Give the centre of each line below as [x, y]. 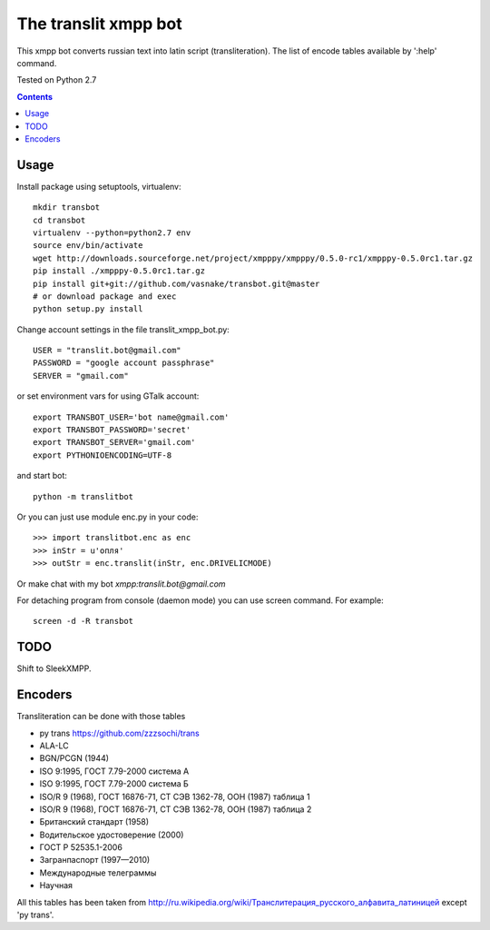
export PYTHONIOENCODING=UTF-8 [103, 455]
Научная [56, 885]
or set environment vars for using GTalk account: [108, 396]
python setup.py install [88, 309]
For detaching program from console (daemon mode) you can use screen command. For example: [201, 600]
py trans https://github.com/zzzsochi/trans [119, 733]
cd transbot [59, 220]
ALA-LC [54, 746]
